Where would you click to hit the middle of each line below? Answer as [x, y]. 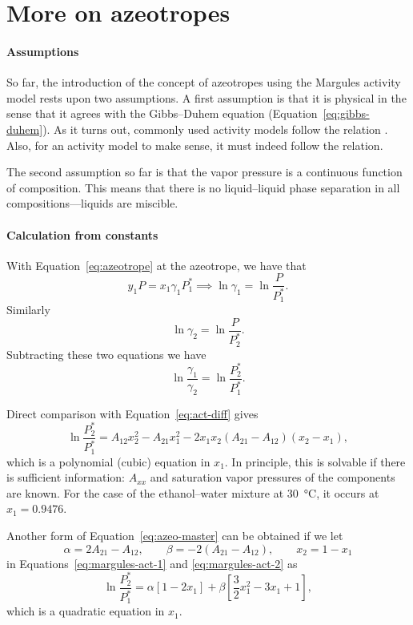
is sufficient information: [66, 477]
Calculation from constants [82, 234]
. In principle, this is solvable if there [315, 461]
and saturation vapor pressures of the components [273, 477]
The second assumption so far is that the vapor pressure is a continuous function [204, 172]
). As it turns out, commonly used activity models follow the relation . [215, 129]
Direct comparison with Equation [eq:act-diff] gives [132, 413]
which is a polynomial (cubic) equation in [108, 461]
